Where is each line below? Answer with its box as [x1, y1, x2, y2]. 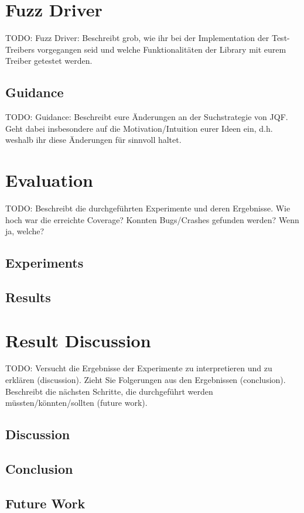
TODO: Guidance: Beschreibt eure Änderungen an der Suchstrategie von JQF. [5, 111, 288, 123]
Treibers [5, 43, 35, 55]
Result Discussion [5, 328, 151, 352]
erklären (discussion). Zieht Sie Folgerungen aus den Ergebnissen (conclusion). [5, 374, 286, 386]
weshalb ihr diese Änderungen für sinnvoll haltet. [5, 134, 182, 146]
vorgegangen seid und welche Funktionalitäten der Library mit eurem [37, 43, 286, 55]
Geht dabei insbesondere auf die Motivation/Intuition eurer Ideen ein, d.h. [5, 122, 273, 134]
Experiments [5, 254, 84, 272]
